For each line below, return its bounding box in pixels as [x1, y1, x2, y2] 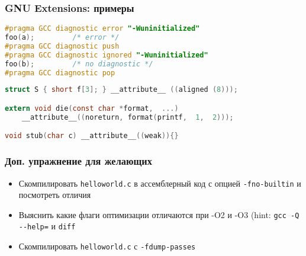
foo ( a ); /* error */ [5, 33, 120, 42]
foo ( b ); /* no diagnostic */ [5, 59, 153, 68]
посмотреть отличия [18, 188, 91, 201]
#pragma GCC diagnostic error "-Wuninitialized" [5, 24, 200, 33]
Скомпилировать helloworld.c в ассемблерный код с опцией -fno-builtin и [18, 177, 301, 189]
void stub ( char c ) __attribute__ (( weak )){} [5, 132, 179, 140]
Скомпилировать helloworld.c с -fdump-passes [18, 240, 196, 252]
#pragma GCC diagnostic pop [5, 68, 115, 77]
